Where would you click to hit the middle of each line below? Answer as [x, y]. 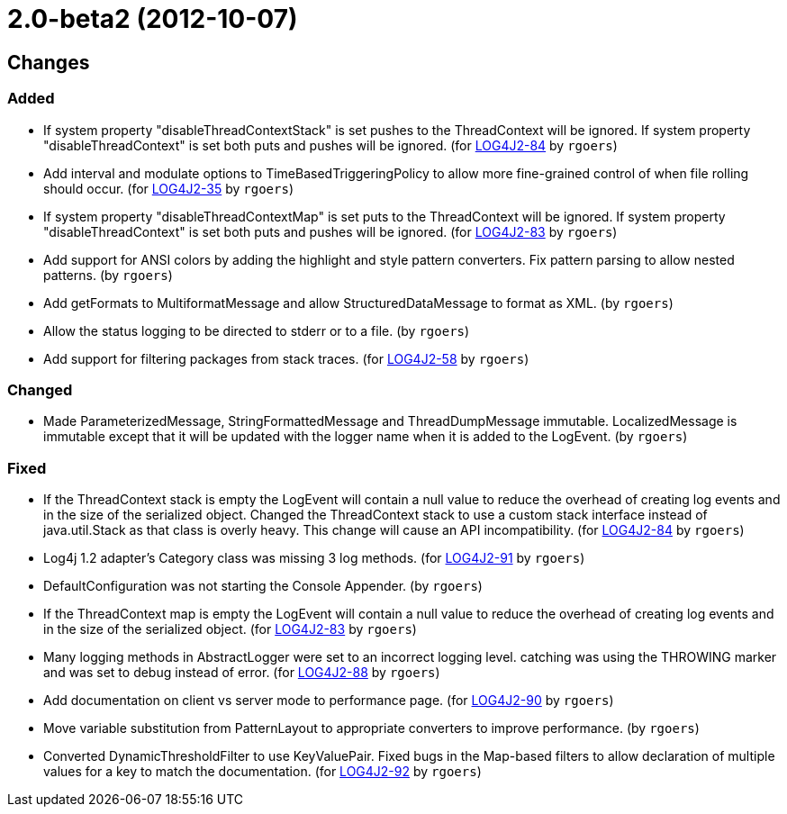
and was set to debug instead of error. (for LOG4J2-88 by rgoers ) [242, 673]
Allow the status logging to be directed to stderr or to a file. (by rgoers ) [257, 330]
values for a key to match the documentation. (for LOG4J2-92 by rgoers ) [262, 772]
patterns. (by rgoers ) [108, 275]
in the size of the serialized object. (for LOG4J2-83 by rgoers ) [230, 629]
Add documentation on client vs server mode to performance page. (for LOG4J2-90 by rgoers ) [329, 701]
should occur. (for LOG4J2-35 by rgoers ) [168, 188]
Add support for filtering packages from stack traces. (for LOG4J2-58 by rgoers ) [286, 358]
